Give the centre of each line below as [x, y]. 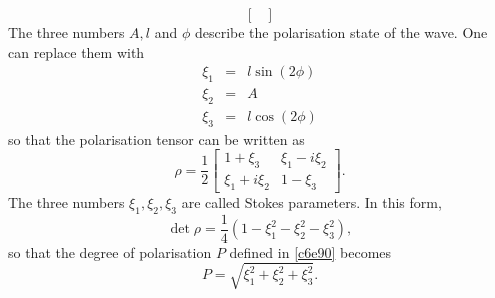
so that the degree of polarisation [110, 251]
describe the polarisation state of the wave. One [341, 32]
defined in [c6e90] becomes [310, 251]
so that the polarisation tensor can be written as [156, 138]
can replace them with [76, 51]
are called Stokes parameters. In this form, [311, 201]
